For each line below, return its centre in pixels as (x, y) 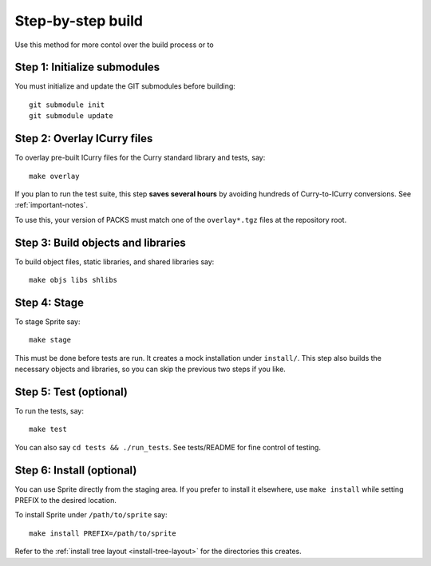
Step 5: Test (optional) (71, 392)
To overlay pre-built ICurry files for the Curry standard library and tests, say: (140, 158)
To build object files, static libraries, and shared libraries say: (115, 261)
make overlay (54, 176)
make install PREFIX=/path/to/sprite (103, 533)
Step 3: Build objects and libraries (101, 242)
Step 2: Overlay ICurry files (84, 139)
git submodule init (67, 105)
